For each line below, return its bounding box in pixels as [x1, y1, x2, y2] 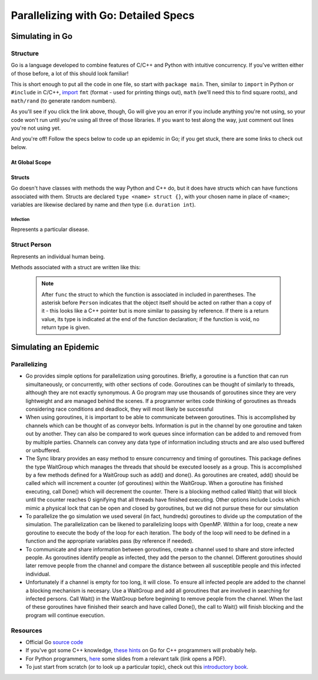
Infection [11, 216, 30, 222]
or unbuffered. [25, 447, 61, 454]
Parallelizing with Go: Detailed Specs [11, 9, 195, 22]
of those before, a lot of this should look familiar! [11, 70, 129, 77]
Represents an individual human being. [11, 253, 105, 260]
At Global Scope [11, 159, 51, 166]
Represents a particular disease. [11, 226, 90, 233]
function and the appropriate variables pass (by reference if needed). [25, 537, 194, 544]
